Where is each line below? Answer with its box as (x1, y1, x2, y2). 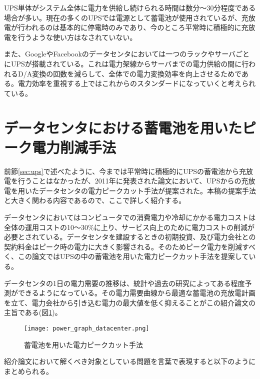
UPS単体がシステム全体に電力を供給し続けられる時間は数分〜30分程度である (4, 2, 256, 12)
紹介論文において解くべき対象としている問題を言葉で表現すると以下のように (4, 356, 256, 366)
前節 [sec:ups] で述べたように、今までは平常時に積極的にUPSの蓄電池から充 (4, 165, 246, 176)
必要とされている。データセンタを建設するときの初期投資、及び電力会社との (4, 231, 256, 242)
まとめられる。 (4, 365, 53, 376)
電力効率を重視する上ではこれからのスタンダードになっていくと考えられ (17, 78, 256, 88)
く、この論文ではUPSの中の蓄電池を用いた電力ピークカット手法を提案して (4, 251, 249, 261)
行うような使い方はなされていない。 (17, 31, 137, 42)
